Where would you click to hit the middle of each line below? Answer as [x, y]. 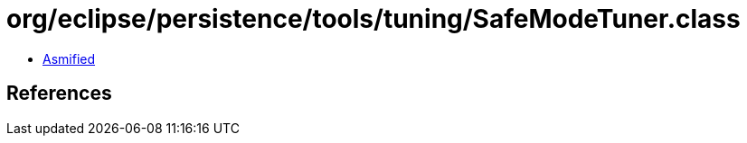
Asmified [69, 58]
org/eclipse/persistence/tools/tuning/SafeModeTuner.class [373, 19]
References [59, 94]
